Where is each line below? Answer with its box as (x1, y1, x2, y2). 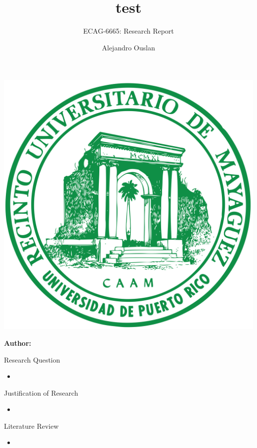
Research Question (4, 354, 60, 365)
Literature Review (4, 420, 59, 431)
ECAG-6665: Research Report (83, 26, 174, 36)
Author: (4, 337, 32, 348)
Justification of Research (4, 387, 78, 398)
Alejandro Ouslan (102, 42, 155, 52)
